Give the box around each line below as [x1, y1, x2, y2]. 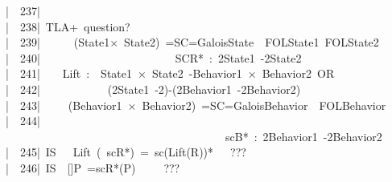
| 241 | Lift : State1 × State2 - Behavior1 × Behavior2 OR [6, 65, 335, 82]
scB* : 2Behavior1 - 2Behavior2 [225, 127, 382, 144]
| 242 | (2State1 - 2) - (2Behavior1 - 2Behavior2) [6, 80, 301, 97]
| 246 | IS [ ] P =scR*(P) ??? [6, 159, 180, 176]
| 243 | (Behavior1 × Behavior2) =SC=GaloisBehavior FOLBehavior [6, 96, 386, 113]
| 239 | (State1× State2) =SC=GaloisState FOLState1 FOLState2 [6, 34, 379, 51]
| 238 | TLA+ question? [6, 18, 130, 34]
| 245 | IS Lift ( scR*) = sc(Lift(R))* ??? [6, 144, 246, 160]
